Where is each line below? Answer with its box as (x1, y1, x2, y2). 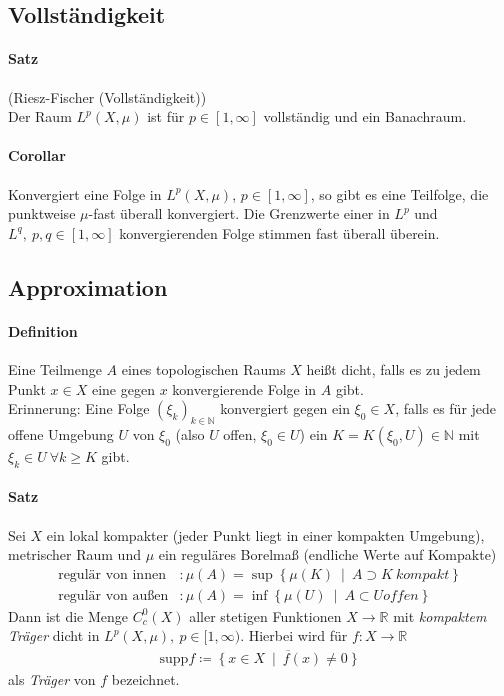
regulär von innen (58, 567, 166, 582)
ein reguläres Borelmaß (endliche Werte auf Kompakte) (158, 544, 497, 565)
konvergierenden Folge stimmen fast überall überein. (119, 222, 440, 243)
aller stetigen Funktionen (189, 605, 342, 626)
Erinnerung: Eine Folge (8, 398, 150, 419)
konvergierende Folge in (172, 378, 317, 399)
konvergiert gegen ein (220, 398, 350, 419)
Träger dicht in (8, 625, 100, 646)
